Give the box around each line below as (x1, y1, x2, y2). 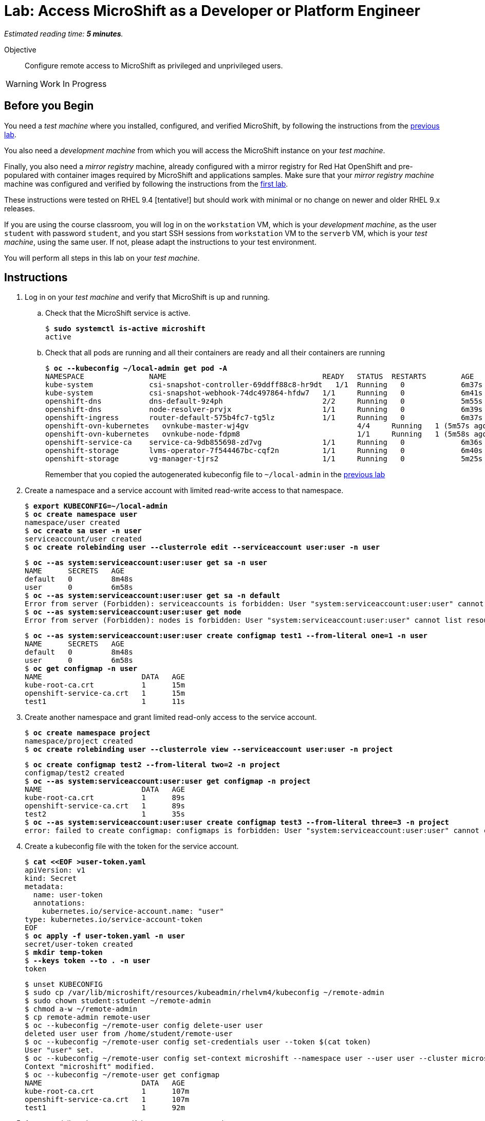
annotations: (33, 899, 86, 908)
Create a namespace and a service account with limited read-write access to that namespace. (25, 486, 344, 495)
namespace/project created (25, 737, 133, 746)
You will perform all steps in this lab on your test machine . (4, 253, 200, 262)
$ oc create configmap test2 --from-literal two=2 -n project (25, 761, 281, 769)
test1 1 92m (25, 1104, 185, 1112)
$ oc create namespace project (25, 729, 151, 737)
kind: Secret (25, 874, 77, 883)
